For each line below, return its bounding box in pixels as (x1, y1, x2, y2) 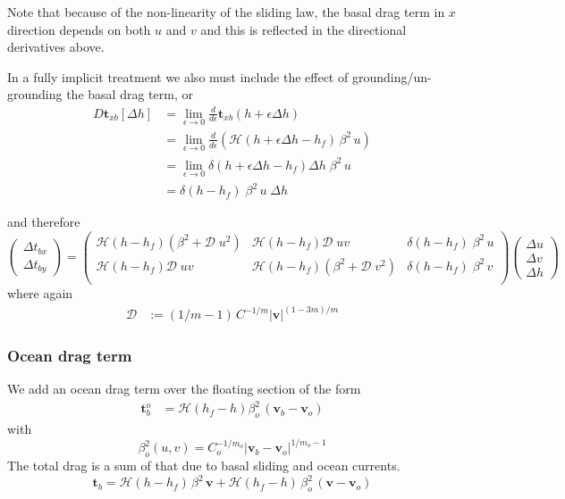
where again (7, 284, 73, 303)
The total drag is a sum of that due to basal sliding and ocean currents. (7, 456, 401, 475)
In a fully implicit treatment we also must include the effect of (7, 67, 349, 86)
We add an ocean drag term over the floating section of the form (7, 379, 361, 398)
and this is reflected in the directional (200, 20, 407, 38)
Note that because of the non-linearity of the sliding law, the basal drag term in (7, 3, 445, 21)
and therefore (7, 212, 80, 231)
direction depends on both (7, 20, 151, 38)
